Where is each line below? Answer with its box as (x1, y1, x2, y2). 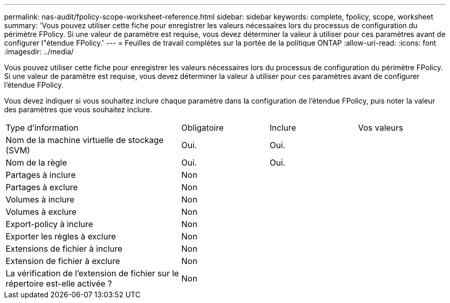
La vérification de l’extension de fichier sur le (6, 268, 179, 278)
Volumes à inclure (6, 194, 74, 205)
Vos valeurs (358, 123, 403, 133)
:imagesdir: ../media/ (4, 47, 74, 56)
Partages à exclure (6, 182, 78, 192)
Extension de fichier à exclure (6, 256, 120, 266)
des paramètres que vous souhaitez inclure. (4, 105, 153, 114)
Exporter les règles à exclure (6, 231, 116, 241)
